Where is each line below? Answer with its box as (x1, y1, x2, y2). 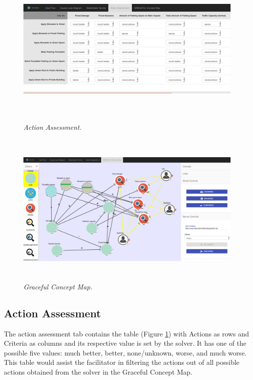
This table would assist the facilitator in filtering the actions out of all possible (4, 357, 240, 367)
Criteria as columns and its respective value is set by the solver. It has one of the (4, 338, 247, 348)
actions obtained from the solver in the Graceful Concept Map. (4, 366, 192, 377)
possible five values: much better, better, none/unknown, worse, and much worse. (4, 347, 247, 357)
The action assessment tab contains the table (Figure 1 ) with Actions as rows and (4, 328, 249, 338)
